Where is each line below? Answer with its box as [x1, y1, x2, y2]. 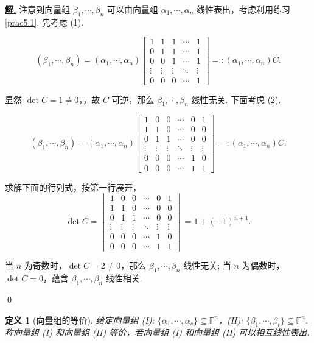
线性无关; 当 [183, 259, 231, 272]
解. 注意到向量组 [5, 3, 71, 15]
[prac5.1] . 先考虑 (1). [5, 15, 84, 28]
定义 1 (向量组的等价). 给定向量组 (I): [5, 313, 155, 326]
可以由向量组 [107, 3, 159, 15]
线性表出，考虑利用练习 [197, 3, 291, 15]
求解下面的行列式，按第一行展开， [5, 180, 141, 193]
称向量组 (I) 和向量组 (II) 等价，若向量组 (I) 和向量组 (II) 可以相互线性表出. [5, 326, 310, 339]
